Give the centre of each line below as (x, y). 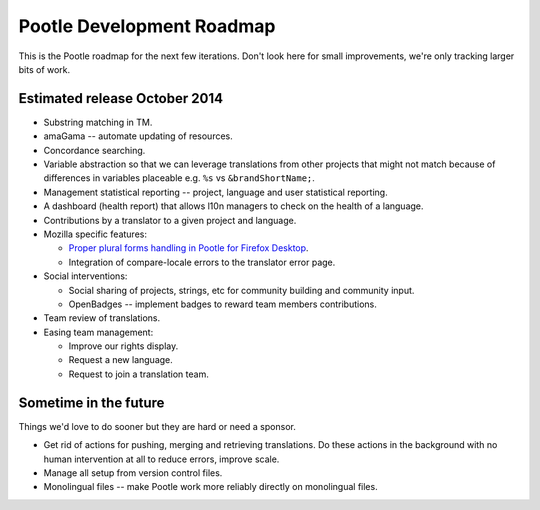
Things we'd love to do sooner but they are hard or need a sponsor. (157, 426)
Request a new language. (121, 360)
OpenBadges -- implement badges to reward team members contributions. (222, 304)
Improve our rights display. (123, 346)
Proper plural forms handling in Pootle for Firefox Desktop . (188, 248)
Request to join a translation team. (138, 374)
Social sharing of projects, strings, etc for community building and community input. (241, 290)
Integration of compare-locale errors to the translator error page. (202, 262)
